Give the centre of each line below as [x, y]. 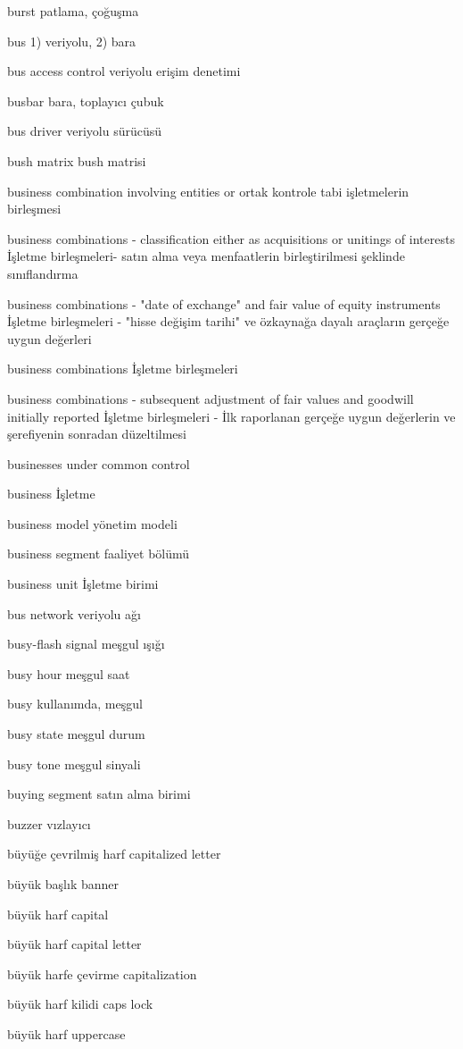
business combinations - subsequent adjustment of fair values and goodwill [211, 398]
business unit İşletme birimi [83, 584]
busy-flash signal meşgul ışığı [86, 644]
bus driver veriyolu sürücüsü [85, 131]
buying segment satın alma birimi [99, 794]
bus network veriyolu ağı [74, 613]
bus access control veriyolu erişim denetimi [124, 71]
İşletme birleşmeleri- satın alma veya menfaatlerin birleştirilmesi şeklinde [206, 256]
